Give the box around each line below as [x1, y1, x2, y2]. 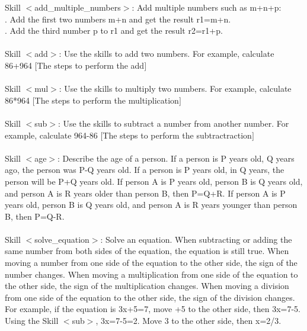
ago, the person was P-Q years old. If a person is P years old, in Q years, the [5, 163, 284, 176]
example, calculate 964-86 [5, 128, 98, 141]
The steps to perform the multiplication [34, 94, 179, 106]
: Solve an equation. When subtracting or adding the [100, 233, 292, 245]
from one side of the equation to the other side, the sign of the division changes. [5, 291, 295, 303]
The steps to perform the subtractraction [103, 128, 252, 141]
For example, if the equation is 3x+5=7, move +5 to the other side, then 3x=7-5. [5, 303, 300, 315]
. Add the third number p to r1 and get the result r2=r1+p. [5, 24, 223, 37]
